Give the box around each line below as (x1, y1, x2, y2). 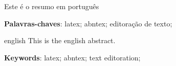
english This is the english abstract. (4, 35, 116, 46)
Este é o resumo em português (4, 1, 99, 11)
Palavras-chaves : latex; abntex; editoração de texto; (4, 18, 172, 28)
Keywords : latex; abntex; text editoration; (4, 52, 141, 62)
